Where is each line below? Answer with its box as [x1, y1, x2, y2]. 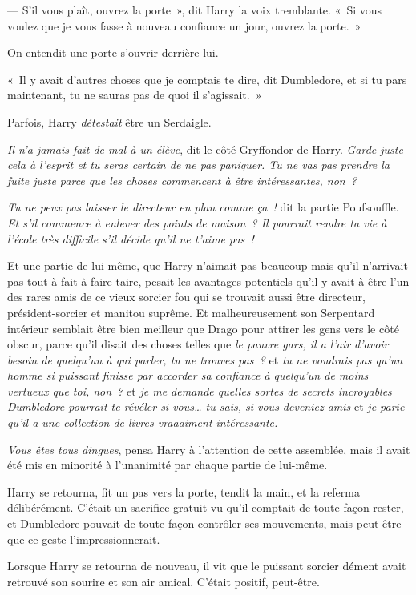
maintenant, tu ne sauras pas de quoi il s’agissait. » [7, 86, 262, 103]
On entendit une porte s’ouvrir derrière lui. [7, 44, 219, 61]
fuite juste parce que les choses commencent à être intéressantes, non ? [7, 171, 357, 188]
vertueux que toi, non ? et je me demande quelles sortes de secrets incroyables [7, 382, 392, 399]
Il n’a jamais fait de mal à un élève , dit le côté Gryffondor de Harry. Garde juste [7, 140, 403, 157]
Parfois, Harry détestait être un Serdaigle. [7, 113, 212, 130]
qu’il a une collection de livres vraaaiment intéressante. [7, 414, 278, 431]
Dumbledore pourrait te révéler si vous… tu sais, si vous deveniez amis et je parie [7, 398, 405, 415]
